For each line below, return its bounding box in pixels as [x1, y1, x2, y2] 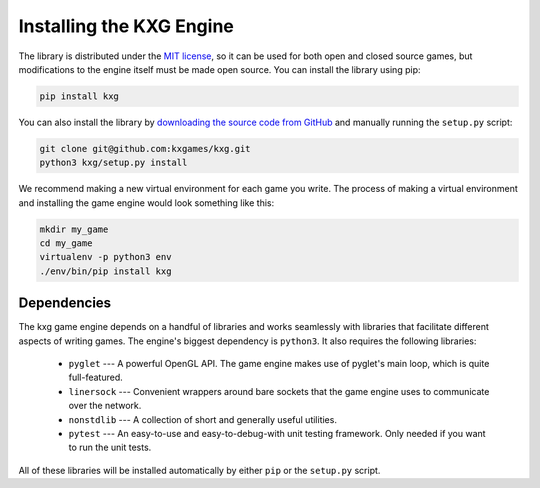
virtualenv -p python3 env [39, 251, 172, 263]
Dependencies [18, 295, 112, 312]
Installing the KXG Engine [18, 15, 235, 37]
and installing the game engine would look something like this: [18, 196, 275, 209]
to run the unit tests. [68, 441, 152, 454]
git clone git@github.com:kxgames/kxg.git [39, 143, 251, 154]
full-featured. [68, 371, 124, 384]
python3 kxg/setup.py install [39, 157, 188, 169]
